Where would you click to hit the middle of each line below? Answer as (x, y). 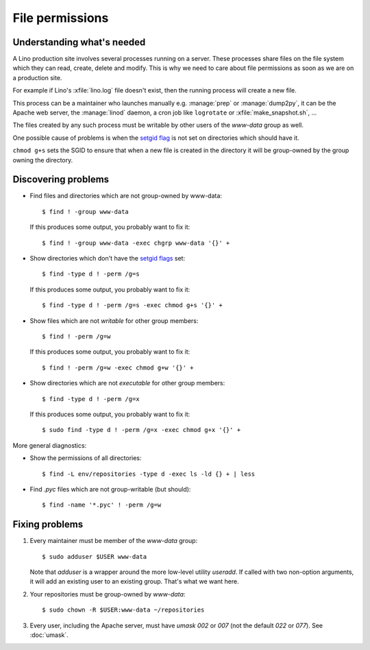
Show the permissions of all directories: (86, 458)
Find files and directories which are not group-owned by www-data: (126, 196)
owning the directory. (43, 160)
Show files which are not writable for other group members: (114, 321)
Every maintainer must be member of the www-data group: (114, 541)
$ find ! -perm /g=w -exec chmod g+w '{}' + (118, 368)
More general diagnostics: (50, 445)
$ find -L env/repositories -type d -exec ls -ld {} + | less (149, 474)
